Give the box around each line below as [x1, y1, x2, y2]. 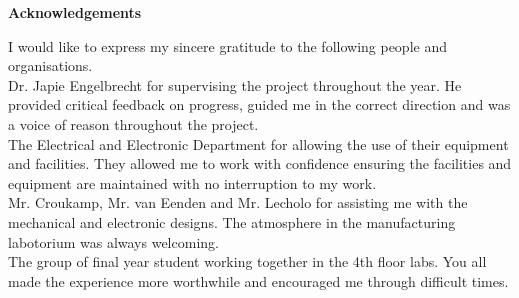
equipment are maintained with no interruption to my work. [8, 172, 377, 193]
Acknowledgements [8, 2, 142, 22]
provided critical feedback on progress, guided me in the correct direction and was [8, 94, 511, 115]
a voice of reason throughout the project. [8, 113, 259, 134]
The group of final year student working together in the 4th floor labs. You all [8, 251, 487, 272]
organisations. [8, 55, 93, 76]
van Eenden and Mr [134, 192, 257, 213]
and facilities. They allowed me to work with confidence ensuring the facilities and [8, 153, 512, 174]
